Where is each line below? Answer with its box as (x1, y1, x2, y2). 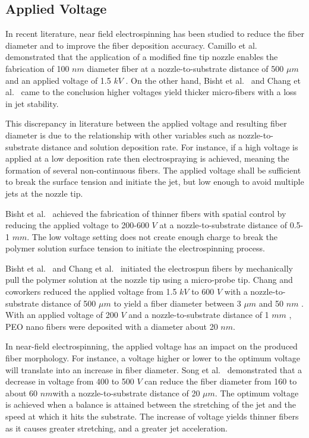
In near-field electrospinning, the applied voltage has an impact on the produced (5, 340, 298, 352)
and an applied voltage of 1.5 (5, 74, 111, 86)
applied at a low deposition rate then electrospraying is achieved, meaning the (5, 152, 289, 165)
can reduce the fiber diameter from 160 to (144, 375, 297, 387)
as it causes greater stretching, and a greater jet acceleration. (5, 421, 228, 434)
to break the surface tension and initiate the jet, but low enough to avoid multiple (5, 175, 304, 188)
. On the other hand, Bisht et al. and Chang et (125, 74, 301, 86)
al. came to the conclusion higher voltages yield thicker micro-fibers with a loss (5, 86, 297, 98)
